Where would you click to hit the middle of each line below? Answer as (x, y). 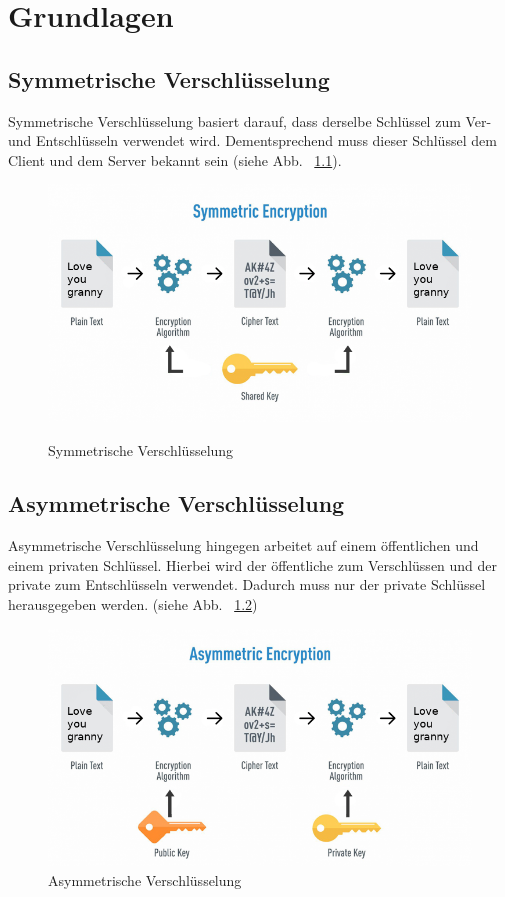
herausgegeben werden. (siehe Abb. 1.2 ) (133, 604)
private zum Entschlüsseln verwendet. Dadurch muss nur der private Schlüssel (247, 584)
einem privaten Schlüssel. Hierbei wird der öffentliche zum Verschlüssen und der (253, 564)
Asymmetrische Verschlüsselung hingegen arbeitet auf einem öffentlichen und (243, 545)
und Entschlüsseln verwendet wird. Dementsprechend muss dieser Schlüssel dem (252, 140)
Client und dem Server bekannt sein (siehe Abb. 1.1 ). (175, 159)
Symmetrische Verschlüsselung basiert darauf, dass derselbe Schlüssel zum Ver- (250, 120)
